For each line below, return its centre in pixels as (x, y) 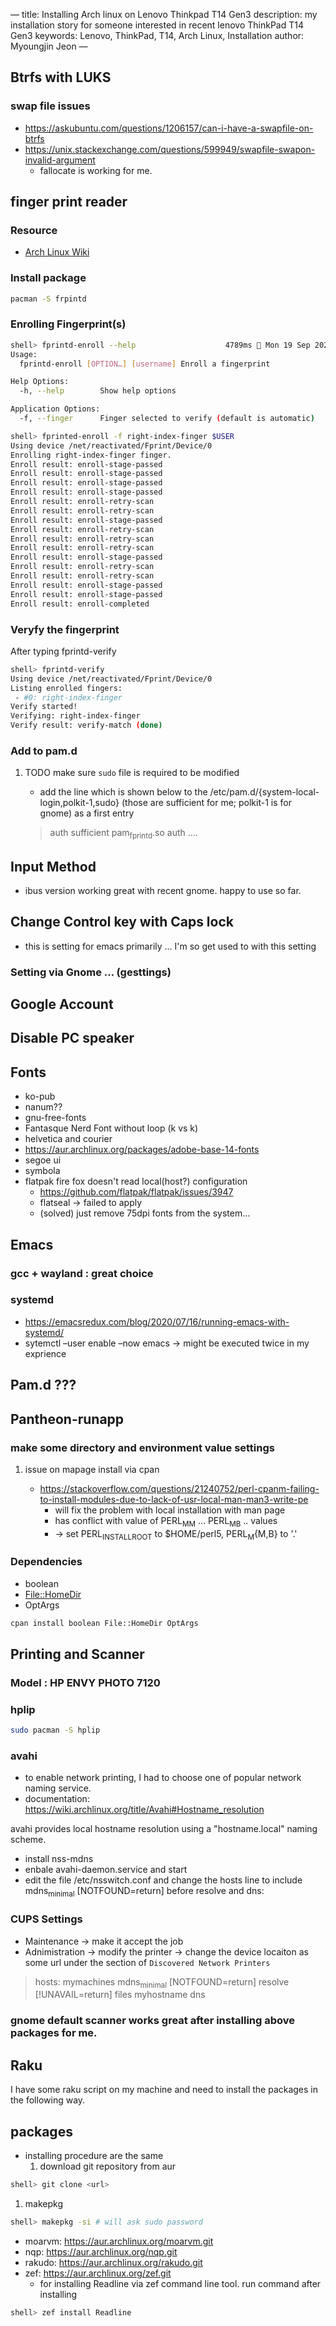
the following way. (48, 2100)
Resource (34, 230)
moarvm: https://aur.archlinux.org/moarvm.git (119, 2241)
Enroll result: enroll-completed (80, 604)
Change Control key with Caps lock (122, 922)
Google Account (62, 1004)
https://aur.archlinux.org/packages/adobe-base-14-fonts (142, 1150)
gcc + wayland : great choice (82, 1273)
